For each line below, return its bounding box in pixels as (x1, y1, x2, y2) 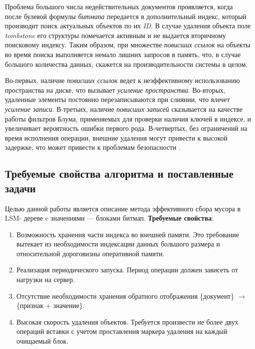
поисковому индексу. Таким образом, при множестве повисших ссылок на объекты (5, 40, 251, 50)
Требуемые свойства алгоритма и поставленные (5, 166, 234, 181)
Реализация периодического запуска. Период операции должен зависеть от (16, 265, 238, 275)
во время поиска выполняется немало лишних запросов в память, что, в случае (5, 49, 241, 59)
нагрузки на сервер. (16, 274, 75, 285)
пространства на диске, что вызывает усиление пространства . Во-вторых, (5, 84, 226, 95)
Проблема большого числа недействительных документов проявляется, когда (5, 1, 233, 11)
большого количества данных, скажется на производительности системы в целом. (5, 59, 248, 69)
